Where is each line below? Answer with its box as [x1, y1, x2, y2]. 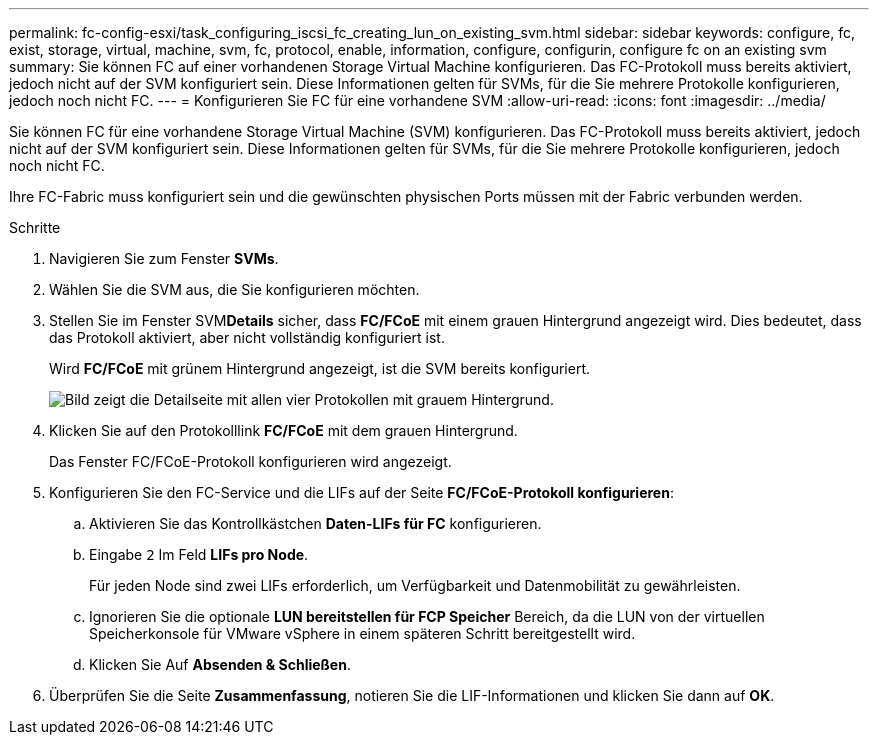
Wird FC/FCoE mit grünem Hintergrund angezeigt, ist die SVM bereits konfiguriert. [49, 360, 591, 377]
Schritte [9, 219, 61, 236]
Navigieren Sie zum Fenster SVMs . [49, 250, 279, 267]
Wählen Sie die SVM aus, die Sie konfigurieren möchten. [49, 281, 420, 298]
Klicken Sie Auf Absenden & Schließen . [89, 656, 351, 673]
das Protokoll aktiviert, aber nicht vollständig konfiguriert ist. [49, 329, 445, 346]
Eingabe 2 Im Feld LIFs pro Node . [89, 546, 309, 563]
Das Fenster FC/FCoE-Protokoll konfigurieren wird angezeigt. [49, 453, 452, 470]
